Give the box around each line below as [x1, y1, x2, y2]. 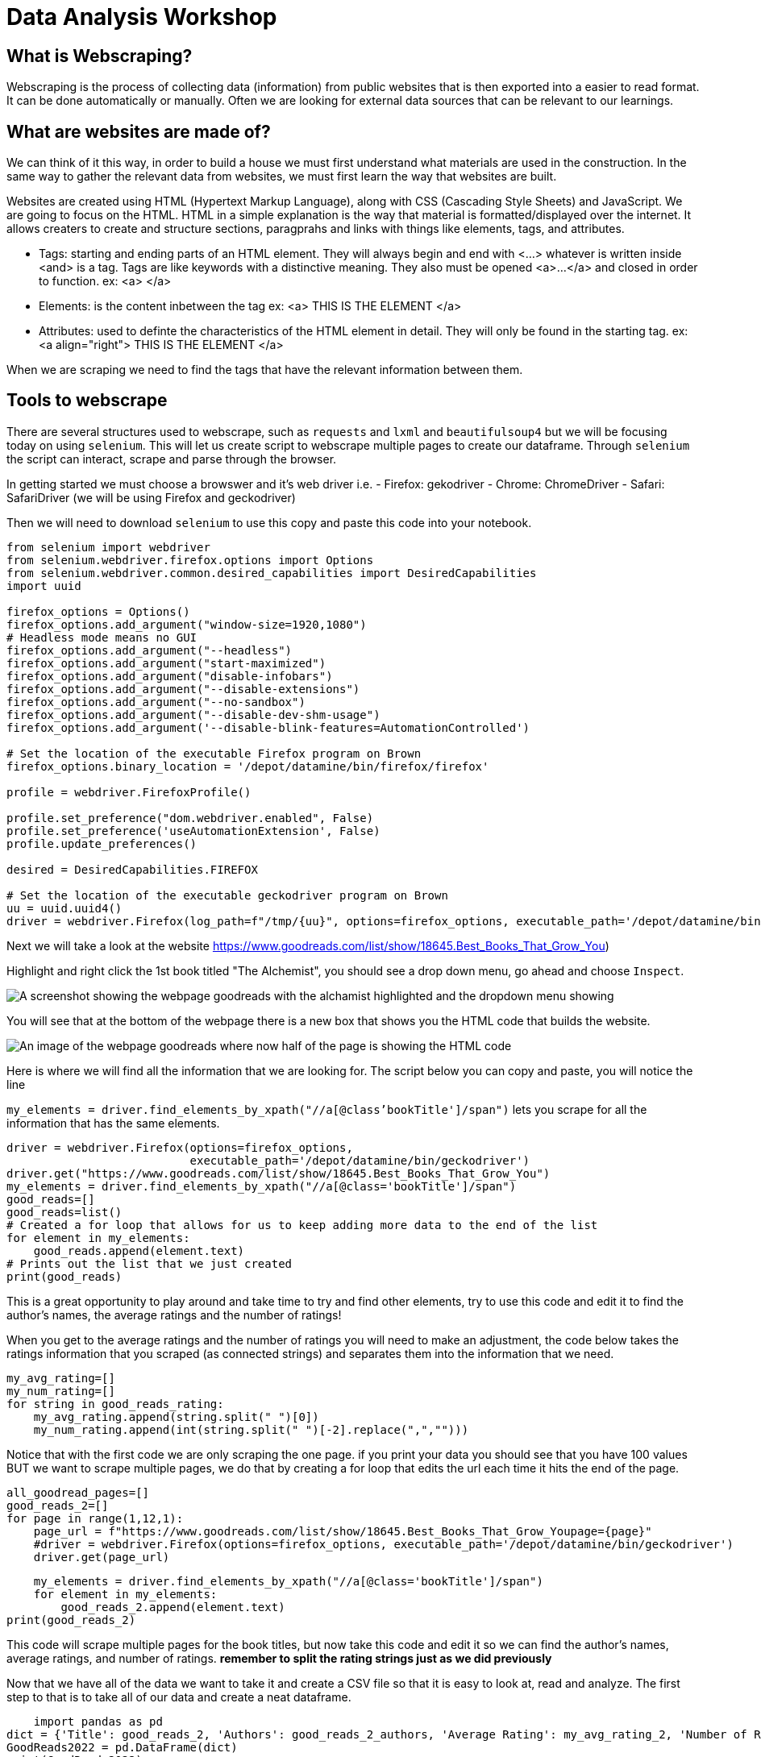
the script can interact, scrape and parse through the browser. [6, 451, 337, 466]
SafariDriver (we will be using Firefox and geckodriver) [6, 490, 296, 505]
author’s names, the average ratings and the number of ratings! [6, 1307, 342, 1322]
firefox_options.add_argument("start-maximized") [6, 656, 326, 670]
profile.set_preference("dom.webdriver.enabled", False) [6, 811, 374, 825]
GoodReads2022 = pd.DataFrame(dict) [6, 1740, 238, 1754]
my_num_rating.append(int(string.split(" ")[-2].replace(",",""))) [33, 1423, 469, 1436]
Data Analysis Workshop [6, 3, 277, 31]
